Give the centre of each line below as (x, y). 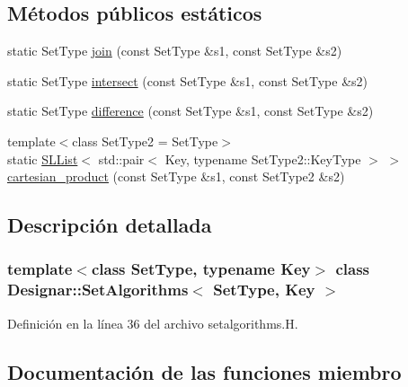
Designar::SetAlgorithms (98, 290)
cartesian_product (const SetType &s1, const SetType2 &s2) (176, 176)
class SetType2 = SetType (145, 141)
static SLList (43, 158)
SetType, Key (264, 290)
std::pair (121, 158)
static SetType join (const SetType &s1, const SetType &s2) (175, 51)
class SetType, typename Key (201, 269)
